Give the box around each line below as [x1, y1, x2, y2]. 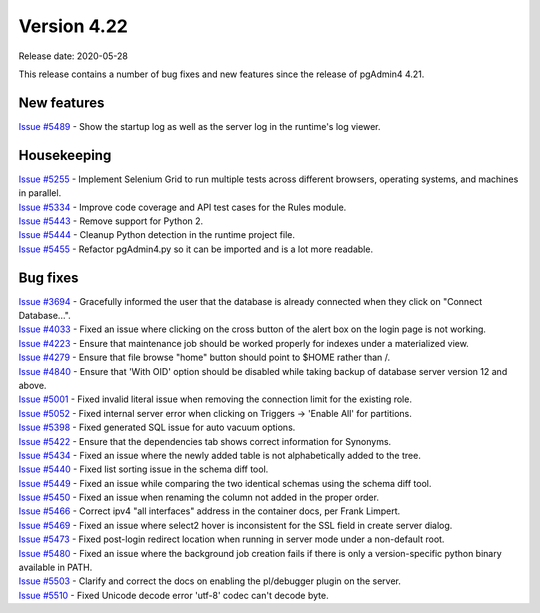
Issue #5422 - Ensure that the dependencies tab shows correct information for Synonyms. [18, 435, 392, 447]
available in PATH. [18, 561, 93, 574]
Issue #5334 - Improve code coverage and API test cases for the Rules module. [18, 201, 347, 213]
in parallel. [18, 187, 62, 199]
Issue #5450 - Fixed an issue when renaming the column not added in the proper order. [18, 491, 380, 504]
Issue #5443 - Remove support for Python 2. [18, 215, 204, 227]
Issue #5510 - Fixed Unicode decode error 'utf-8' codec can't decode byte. [18, 589, 329, 601]
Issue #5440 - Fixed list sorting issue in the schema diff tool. [18, 463, 269, 475]
